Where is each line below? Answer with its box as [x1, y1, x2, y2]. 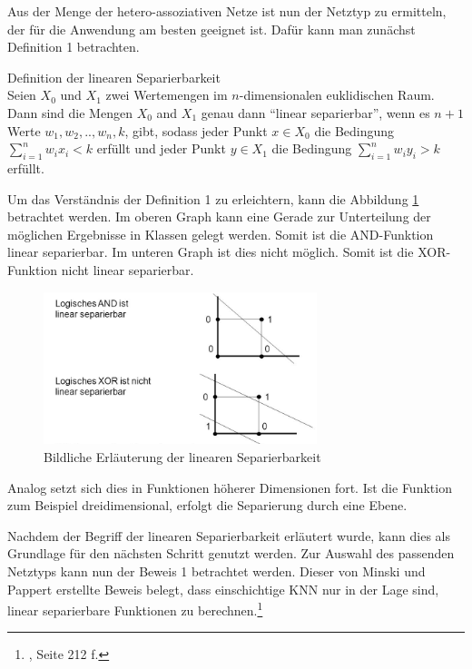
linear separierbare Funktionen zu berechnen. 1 [7, 598, 263, 619]
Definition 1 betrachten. [7, 37, 140, 56]
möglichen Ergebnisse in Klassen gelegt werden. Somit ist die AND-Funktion [7, 224, 434, 243]
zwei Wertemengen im [105, 85, 228, 104]
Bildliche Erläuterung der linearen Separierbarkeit [44, 448, 321, 466]
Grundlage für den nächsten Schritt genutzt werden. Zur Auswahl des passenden [7, 544, 455, 563]
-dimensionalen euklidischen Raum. [239, 85, 435, 104]
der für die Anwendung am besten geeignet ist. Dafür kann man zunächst [7, 19, 416, 38]
